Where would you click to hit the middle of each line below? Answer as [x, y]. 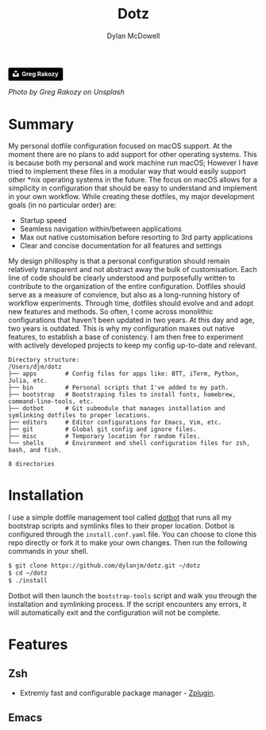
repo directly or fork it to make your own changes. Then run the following [128, 543]
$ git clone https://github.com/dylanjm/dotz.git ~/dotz [104, 566]
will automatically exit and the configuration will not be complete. [114, 613]
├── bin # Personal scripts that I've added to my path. [118, 388]
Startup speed [43, 221]
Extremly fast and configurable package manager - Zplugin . [118, 693]
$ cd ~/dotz [28, 573]
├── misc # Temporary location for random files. [104, 436]
